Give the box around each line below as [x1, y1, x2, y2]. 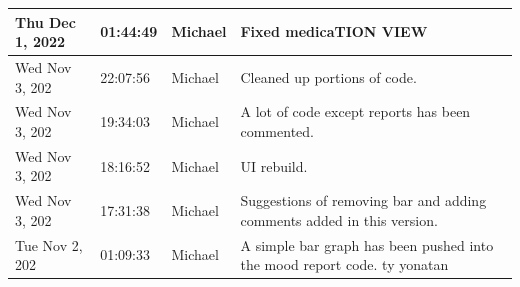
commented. [240, 120, 314, 141]
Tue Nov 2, [15, 234, 83, 255]
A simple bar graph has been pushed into [240, 234, 494, 255]
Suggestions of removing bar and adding [240, 190, 487, 211]
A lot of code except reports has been [240, 101, 471, 122]
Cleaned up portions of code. [240, 66, 417, 87]
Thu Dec [15, 11, 76, 32]
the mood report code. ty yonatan [240, 254, 449, 275]
